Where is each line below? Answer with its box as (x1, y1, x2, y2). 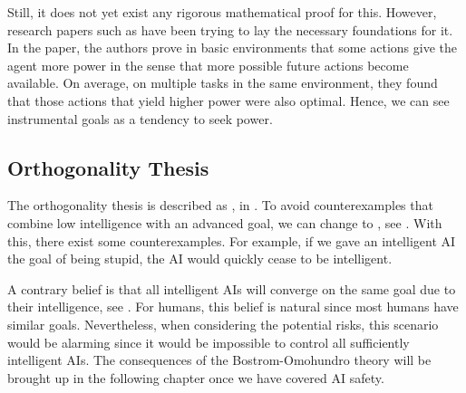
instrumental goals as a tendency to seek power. (7, 109, 273, 128)
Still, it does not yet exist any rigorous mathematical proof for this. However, (7, 3, 437, 21)
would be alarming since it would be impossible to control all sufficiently (7, 332, 410, 351)
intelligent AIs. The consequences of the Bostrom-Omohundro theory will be (7, 350, 432, 369)
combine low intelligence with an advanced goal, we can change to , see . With (7, 213, 442, 232)
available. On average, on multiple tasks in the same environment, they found (7, 73, 438, 92)
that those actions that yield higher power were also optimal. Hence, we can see (7, 91, 450, 110)
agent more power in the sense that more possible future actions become (7, 55, 409, 74)
